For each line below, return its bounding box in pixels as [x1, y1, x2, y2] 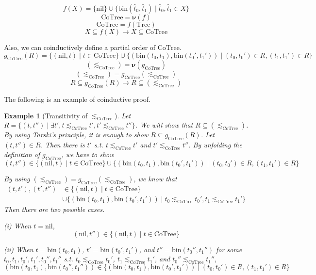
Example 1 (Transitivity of [4, 110, 88, 120]
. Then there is [40, 140, 85, 150]
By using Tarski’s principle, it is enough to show [4, 129, 149, 140]
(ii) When [4, 244, 33, 254]
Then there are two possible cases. [4, 204, 105, 214]
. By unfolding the [188, 140, 242, 150]
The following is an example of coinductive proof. [4, 94, 150, 104]
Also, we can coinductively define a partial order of [4, 42, 156, 52]
